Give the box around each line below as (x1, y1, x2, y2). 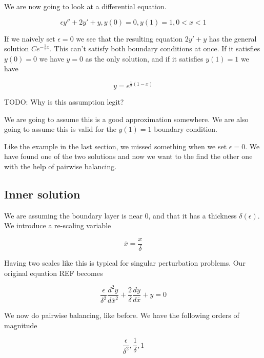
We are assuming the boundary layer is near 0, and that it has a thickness (4, 210, 237, 221)
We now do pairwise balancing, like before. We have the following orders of (4, 310, 239, 321)
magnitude (4, 320, 37, 330)
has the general (209, 33, 257, 44)
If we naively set (4, 33, 55, 44)
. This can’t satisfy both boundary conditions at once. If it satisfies (50, 43, 260, 54)
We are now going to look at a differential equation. (4, 1, 167, 11)
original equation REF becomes (4, 267, 103, 278)
